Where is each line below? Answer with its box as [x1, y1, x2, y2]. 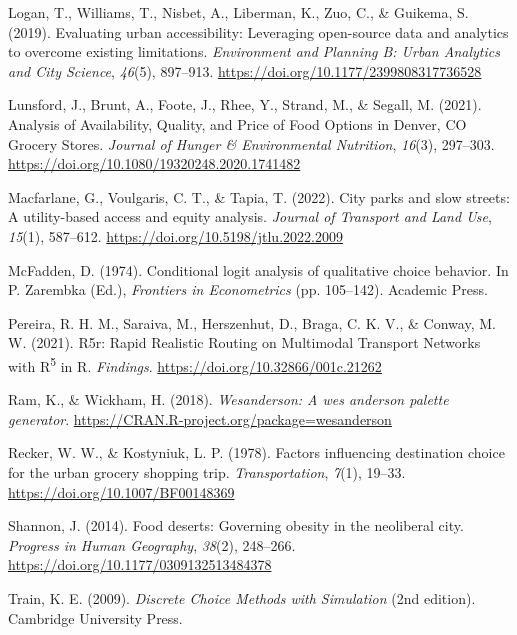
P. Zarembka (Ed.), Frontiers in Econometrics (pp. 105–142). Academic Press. [8, 279, 488, 300]
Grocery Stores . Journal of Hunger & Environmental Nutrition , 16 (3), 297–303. [8, 133, 495, 154]
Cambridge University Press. [8, 607, 183, 628]
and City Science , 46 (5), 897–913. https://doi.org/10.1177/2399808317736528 [8, 60, 482, 81]
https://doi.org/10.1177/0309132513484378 [8, 554, 272, 575]
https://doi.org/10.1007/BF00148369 [8, 481, 235, 502]
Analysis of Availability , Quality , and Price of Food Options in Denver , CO [8, 113, 467, 134]
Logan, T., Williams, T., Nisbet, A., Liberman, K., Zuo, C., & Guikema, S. [8, 2, 469, 22]
